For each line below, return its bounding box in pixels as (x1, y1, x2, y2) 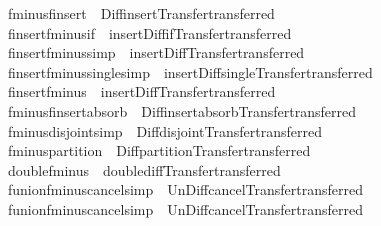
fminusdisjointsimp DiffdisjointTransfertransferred (7, 120, 322, 141)
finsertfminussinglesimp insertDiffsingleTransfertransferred (7, 61, 373, 82)
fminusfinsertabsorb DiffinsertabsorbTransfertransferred (7, 100, 357, 121)
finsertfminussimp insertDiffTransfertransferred (7, 42, 305, 63)
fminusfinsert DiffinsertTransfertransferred (7, 3, 275, 23)
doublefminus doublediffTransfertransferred (7, 159, 281, 180)
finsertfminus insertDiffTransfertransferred (7, 81, 276, 102)
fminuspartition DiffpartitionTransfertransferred (7, 140, 311, 161)
